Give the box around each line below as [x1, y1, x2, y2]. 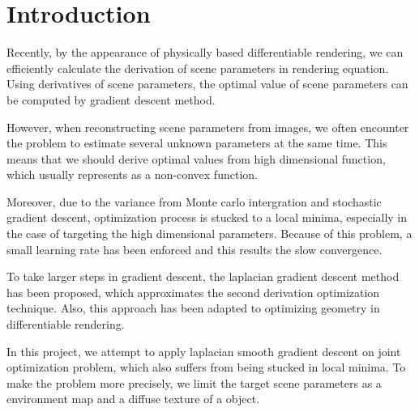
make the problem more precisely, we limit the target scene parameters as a [6, 374, 382, 391]
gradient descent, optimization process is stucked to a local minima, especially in [6, 209, 408, 226]
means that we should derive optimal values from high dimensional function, [6, 150, 386, 167]
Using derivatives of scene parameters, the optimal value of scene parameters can [6, 75, 408, 92]
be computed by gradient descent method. [6, 91, 216, 108]
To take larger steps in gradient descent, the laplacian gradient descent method [6, 268, 400, 285]
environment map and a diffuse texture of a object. [6, 390, 260, 407]
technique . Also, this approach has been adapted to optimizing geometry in [6, 299, 380, 316]
